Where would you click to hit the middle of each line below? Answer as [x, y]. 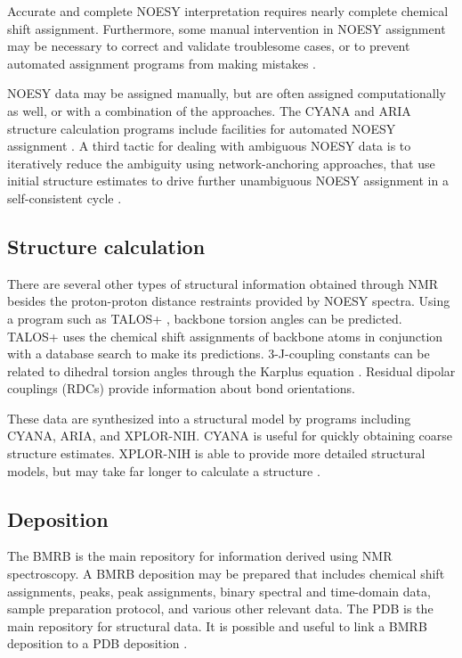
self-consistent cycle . [65, 197]
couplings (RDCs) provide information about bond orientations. [181, 388]
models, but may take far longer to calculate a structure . [164, 470]
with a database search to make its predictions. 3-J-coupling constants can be [219, 354]
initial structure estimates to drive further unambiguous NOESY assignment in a [228, 181]
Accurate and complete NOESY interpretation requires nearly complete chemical [228, 11]
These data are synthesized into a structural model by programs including [209, 418]
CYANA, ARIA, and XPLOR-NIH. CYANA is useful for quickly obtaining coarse [230, 436]
